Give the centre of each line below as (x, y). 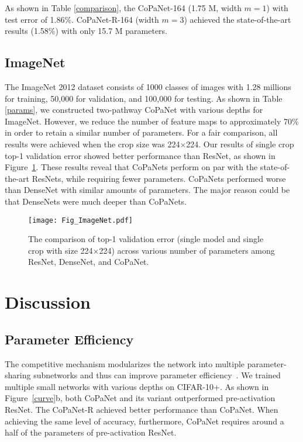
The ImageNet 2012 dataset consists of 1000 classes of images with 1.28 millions (148, 86)
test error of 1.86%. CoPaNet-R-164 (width (82, 19)
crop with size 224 (61, 250)
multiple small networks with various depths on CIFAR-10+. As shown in (137, 386)
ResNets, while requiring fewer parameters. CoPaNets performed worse (159, 178)
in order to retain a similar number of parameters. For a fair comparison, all (141, 132)
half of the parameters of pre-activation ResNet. (91, 432)
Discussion (48, 302)
